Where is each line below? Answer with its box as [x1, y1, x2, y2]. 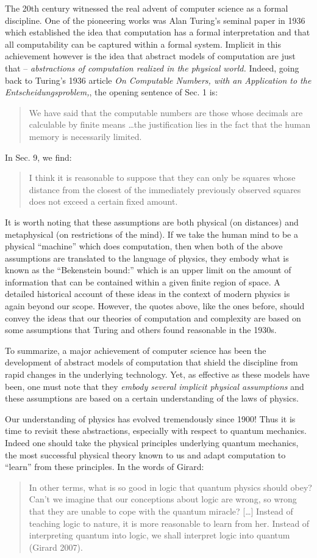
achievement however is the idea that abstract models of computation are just [5, 50, 296, 62]
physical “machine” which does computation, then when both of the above [5, 240, 283, 252]
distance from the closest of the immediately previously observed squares [29, 183, 301, 196]
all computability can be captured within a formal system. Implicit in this [5, 37, 281, 50]
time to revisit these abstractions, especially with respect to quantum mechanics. [5, 424, 307, 437]
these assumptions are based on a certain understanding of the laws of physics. [5, 392, 299, 405]
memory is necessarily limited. [29, 130, 142, 142]
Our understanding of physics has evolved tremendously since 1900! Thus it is [5, 412, 296, 425]
